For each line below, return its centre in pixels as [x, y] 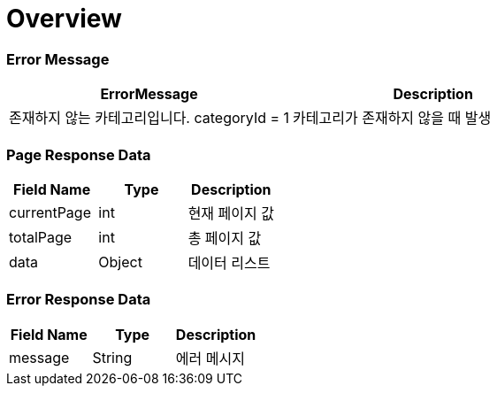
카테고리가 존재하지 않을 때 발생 [392, 118]
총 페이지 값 [225, 238]
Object [120, 262]
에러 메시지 [210, 358]
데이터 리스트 [229, 262]
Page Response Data [79, 154]
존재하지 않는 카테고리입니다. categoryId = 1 [149, 118]
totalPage [41, 237]
